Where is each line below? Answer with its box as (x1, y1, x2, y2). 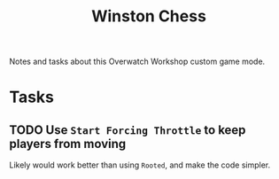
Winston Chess (91, 6, 206, 27)
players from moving (9, 136, 127, 152)
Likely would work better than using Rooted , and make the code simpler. (9, 160, 271, 170)
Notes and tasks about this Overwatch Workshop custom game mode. (9, 56, 266, 67)
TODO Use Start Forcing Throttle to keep (9, 122, 246, 137)
